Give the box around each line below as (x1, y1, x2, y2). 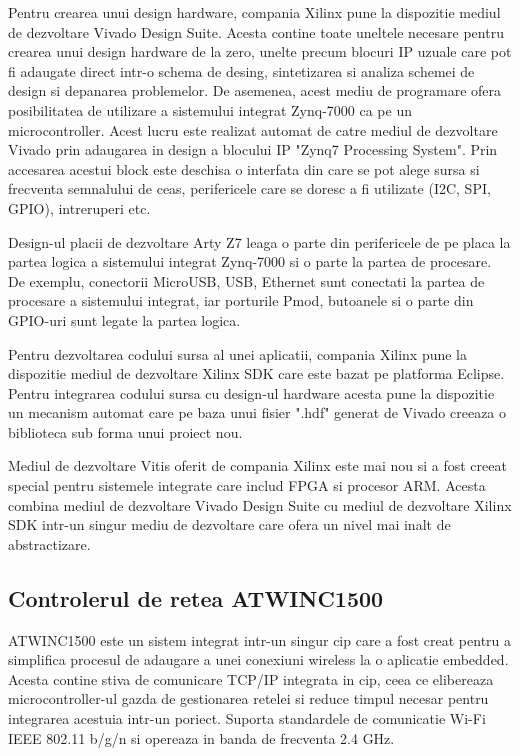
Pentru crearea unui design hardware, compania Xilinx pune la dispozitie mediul (8, 2, 501, 22)
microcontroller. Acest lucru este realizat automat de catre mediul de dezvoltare (8, 119, 498, 140)
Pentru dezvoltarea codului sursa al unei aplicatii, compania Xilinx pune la (8, 343, 468, 364)
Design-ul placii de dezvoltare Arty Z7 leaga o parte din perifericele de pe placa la (8, 231, 511, 252)
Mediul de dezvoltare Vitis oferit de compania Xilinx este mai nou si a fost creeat (8, 455, 507, 476)
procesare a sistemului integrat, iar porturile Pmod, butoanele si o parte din (8, 290, 474, 311)
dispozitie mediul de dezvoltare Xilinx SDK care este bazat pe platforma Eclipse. (8, 363, 505, 384)
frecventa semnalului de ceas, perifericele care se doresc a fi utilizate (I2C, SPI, (8, 178, 491, 199)
